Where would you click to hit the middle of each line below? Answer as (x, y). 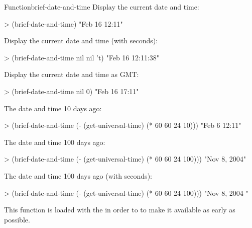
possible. (17, 219)
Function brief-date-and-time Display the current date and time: (102, 7)
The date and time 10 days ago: (53, 108)
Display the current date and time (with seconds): (81, 41)
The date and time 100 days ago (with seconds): (78, 175)
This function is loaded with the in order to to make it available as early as (120, 210)
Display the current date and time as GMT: (72, 74)
